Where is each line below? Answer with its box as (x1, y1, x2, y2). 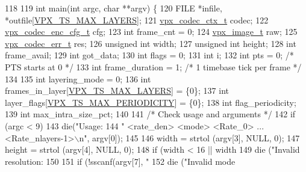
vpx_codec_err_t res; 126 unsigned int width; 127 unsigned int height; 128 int (5, 37, 296, 49)
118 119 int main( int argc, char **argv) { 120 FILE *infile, (5, 2, 222, 14)
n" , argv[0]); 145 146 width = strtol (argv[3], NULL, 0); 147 (79, 131, 300, 144)
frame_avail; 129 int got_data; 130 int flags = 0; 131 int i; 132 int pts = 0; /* (5, 49, 294, 61)
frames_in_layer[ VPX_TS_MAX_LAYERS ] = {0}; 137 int (5, 84, 229, 97)
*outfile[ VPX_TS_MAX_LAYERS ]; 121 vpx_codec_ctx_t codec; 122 (5, 13, 269, 26)
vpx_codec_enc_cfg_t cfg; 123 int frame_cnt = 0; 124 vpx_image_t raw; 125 (5, 25, 298, 38)
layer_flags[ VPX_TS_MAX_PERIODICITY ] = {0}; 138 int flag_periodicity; (5, 96, 296, 108)
